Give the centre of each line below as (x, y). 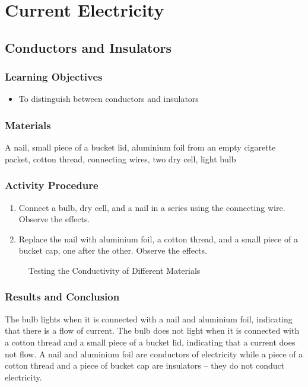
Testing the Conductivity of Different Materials (115, 270)
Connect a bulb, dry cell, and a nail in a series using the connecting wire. (152, 207)
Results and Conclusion (62, 297)
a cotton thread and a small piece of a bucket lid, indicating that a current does (150, 342)
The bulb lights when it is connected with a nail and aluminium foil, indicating (149, 319)
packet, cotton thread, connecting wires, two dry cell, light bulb (120, 159)
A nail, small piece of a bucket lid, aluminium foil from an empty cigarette (140, 147)
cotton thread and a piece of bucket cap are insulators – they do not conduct (145, 365)
